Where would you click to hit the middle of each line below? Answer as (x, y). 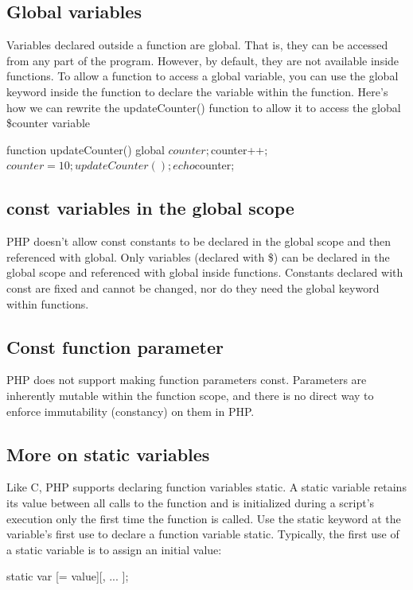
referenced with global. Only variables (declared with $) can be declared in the (198, 256)
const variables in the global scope (150, 208)
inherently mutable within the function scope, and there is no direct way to (190, 395)
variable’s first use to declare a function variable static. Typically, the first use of (203, 534)
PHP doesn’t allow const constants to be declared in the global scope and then (199, 241)
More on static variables (108, 454)
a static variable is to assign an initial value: (114, 549)
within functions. (48, 303)
